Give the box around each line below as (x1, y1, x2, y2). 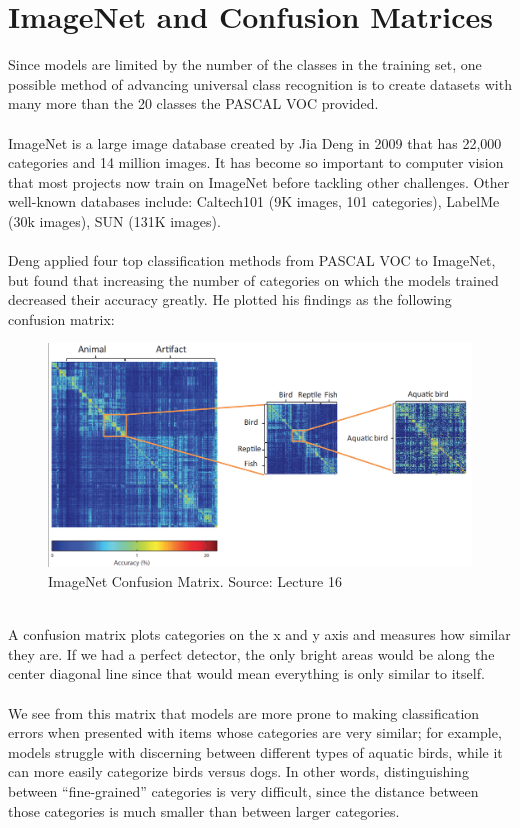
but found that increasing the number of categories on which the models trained (8, 269, 499, 290)
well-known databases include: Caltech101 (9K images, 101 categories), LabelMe (8, 191, 500, 212)
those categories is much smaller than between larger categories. (8, 800, 400, 821)
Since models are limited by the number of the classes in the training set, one (8, 54, 482, 75)
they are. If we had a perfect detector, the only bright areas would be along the (8, 643, 495, 664)
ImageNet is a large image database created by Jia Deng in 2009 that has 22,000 (8, 132, 502, 153)
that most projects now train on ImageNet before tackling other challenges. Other (8, 171, 510, 192)
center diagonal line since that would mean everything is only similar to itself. (8, 663, 485, 684)
